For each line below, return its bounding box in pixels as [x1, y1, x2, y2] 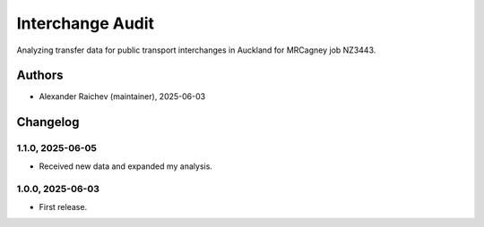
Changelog [16, 114, 80, 130]
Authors [16, 68, 64, 83]
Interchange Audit [16, 13, 155, 33]
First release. [39, 201, 88, 212]
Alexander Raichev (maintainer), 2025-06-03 [39, 91, 206, 102]
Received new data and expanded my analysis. [39, 161, 212, 172]
